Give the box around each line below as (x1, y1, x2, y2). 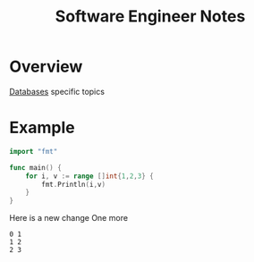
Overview (9, 56, 83, 77)
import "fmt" (9, 147, 58, 156)
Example (9, 118, 75, 138)
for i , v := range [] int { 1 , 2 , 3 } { (25, 172, 154, 181)
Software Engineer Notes (55, 6, 246, 27)
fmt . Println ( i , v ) (41, 180, 106, 189)
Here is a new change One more (9, 213, 128, 224)
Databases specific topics (9, 86, 106, 97)
